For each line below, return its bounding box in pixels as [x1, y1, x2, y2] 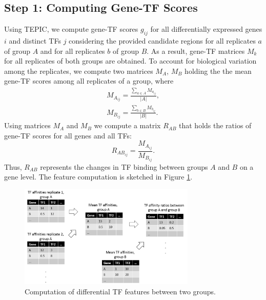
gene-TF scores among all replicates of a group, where [4, 75, 174, 86]
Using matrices [4, 120, 51, 131]
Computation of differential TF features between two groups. [25, 286, 216, 296]
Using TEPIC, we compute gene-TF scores [4, 24, 138, 34]
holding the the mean [185, 65, 252, 76]
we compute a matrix [94, 120, 161, 131]
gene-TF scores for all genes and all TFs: [4, 130, 132, 141]
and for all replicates [40, 45, 105, 56]
